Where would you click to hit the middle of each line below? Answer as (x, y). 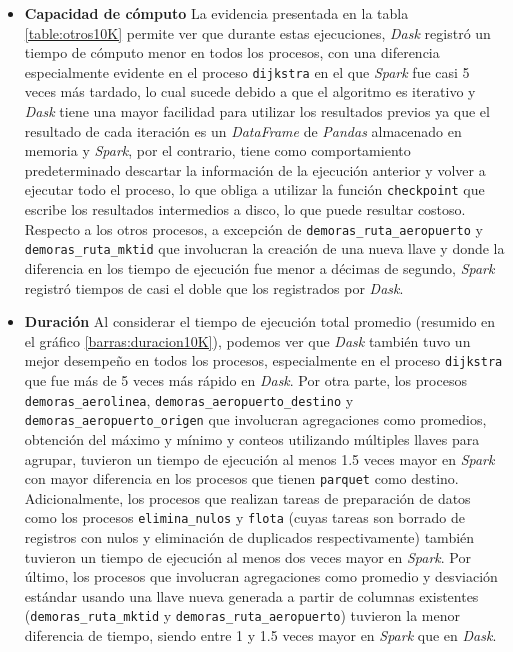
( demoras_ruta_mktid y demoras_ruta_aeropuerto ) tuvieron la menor (242, 615)
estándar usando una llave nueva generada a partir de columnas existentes (251, 595)
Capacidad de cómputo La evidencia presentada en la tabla (216, 13)
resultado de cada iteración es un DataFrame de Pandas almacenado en (243, 130)
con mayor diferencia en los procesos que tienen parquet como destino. (241, 478)
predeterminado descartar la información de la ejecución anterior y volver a (255, 169)
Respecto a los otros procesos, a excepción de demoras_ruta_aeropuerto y (253, 228)
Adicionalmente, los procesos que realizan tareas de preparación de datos (247, 497)
